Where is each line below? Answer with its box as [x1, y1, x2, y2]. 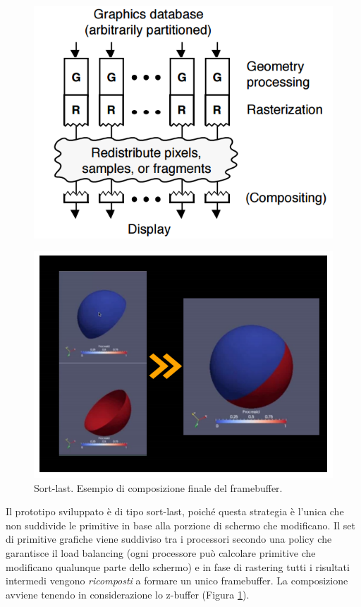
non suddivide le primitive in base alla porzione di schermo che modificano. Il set [6, 517, 355, 532]
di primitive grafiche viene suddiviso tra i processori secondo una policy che [6, 531, 332, 546]
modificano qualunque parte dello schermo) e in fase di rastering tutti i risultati [6, 559, 350, 574]
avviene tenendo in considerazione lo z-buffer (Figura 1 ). [6, 587, 250, 601]
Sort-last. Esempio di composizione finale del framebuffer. [34, 480, 283, 495]
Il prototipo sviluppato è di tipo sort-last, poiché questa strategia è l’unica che [6, 504, 344, 519]
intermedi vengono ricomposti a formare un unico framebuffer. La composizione [6, 573, 348, 588]
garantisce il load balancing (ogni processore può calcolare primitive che [6, 545, 316, 560]
